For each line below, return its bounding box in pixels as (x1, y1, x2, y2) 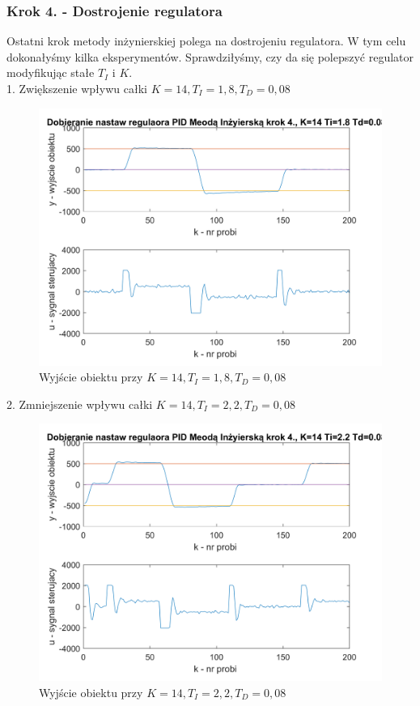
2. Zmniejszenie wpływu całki (6, 395, 153, 412)
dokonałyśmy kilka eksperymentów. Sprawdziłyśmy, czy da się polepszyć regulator (6, 48, 414, 65)
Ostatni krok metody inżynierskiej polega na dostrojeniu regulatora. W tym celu (6, 32, 406, 49)
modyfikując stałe (6, 64, 95, 81)
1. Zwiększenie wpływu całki (6, 80, 147, 96)
